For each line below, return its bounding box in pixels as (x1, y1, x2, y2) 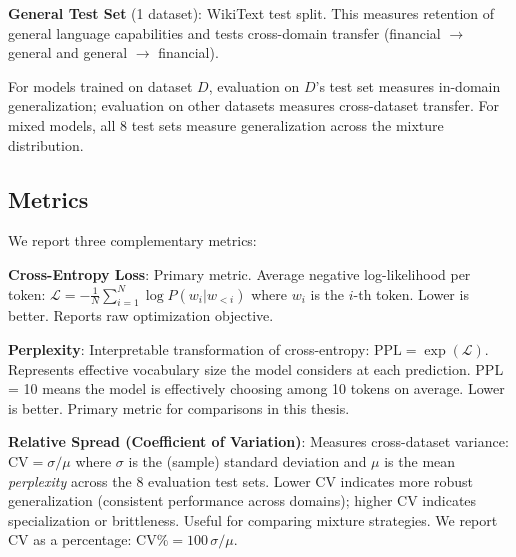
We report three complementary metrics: (8, 230, 257, 251)
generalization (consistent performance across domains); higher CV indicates (8, 490, 477, 511)
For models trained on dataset (8, 75, 193, 96)
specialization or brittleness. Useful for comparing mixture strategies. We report (8, 509, 498, 530)
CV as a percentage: (8, 529, 132, 550)
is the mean (384, 450, 456, 471)
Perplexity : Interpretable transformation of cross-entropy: (8, 338, 370, 359)
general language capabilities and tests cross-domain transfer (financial (8, 22, 441, 43)
